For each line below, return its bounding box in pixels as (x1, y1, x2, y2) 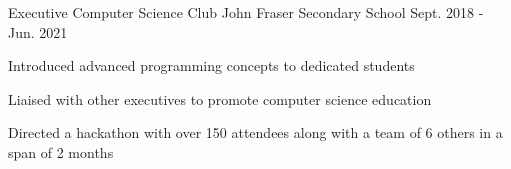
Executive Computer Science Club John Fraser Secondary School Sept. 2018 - (8, 2, 484, 22)
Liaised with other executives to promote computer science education (8, 88, 432, 109)
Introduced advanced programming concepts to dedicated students (8, 55, 415, 76)
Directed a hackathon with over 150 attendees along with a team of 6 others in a (8, 122, 503, 143)
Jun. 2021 (8, 21, 68, 42)
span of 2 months (8, 141, 114, 162)
